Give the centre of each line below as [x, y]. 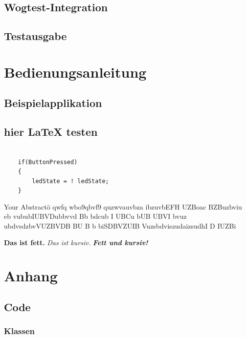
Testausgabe [35, 36]
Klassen [20, 331]
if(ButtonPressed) [48, 162]
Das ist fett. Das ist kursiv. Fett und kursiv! [76, 242]
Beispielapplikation [53, 103]
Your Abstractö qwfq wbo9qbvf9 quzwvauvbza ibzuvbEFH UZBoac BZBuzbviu [123, 206]
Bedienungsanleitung [75, 72]
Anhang [31, 276]
